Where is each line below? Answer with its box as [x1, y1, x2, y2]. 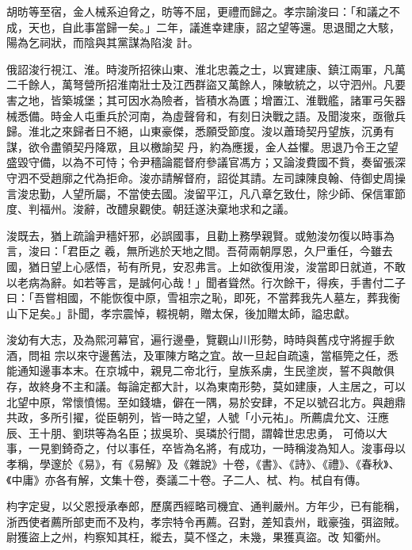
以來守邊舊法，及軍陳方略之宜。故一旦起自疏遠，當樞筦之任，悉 [65, 346, 399, 363]
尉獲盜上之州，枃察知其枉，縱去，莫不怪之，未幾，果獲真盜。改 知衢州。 [6, 529, 387, 545]
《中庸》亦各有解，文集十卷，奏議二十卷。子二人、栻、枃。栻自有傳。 [6, 471, 367, 487]
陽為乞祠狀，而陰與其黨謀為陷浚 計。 [6, 34, 199, 51]
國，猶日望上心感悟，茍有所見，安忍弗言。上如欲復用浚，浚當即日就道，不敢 [6, 258, 406, 274]
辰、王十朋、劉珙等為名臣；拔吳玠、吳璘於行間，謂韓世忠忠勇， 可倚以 [6, 424, 376, 441]
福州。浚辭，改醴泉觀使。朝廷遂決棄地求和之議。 [39, 201, 295, 217]
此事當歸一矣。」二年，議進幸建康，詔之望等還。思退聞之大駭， [72, 18, 400, 35]
